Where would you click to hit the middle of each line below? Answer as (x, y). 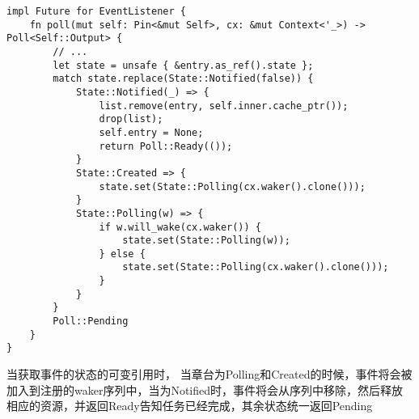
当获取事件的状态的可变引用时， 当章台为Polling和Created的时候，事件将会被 (209, 374)
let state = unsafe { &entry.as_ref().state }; (183, 65)
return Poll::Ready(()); (166, 146)
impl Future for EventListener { (96, 11)
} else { (122, 254)
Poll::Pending (91, 322)
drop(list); (131, 119)
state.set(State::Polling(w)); (206, 241)
